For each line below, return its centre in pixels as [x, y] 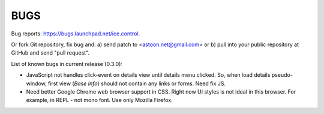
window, [37, 83]
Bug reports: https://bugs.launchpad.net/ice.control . [76, 34]
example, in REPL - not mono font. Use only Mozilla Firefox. [100, 100]
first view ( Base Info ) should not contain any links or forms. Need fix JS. [137, 83]
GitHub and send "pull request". [50, 53]
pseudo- [282, 75]
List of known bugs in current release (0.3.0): [67, 64]
